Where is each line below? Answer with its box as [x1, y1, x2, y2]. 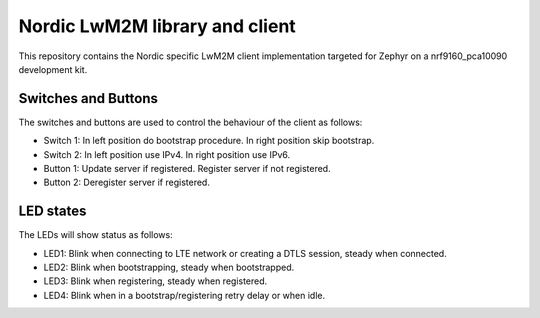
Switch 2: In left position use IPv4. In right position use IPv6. [43, 148, 290, 160]
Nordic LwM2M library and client [18, 15, 297, 37]
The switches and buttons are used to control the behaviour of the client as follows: [18, 116, 363, 128]
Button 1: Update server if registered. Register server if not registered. [43, 163, 331, 175]
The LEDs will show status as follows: [18, 229, 174, 241]
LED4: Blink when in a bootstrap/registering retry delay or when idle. [43, 289, 325, 301]
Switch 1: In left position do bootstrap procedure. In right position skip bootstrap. [43, 135, 375, 147]
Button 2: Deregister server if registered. [43, 176, 210, 189]
